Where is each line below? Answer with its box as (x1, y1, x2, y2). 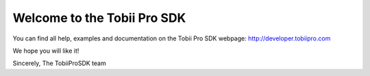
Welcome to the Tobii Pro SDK (12, 10, 186, 25)
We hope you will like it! (12, 47, 79, 55)
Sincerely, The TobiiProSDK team (12, 59, 106, 68)
